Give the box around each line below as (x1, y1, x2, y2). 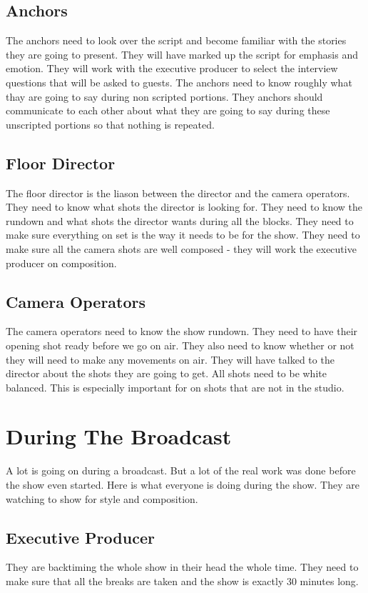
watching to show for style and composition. (6, 491, 198, 506)
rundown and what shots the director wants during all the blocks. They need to (6, 213, 354, 228)
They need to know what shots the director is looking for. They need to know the (6, 199, 363, 214)
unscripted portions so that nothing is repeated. (6, 116, 215, 131)
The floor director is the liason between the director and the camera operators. (6, 185, 350, 200)
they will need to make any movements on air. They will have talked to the (6, 352, 334, 367)
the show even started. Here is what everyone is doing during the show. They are (6, 477, 359, 492)
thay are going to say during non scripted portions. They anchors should (6, 89, 323, 104)
